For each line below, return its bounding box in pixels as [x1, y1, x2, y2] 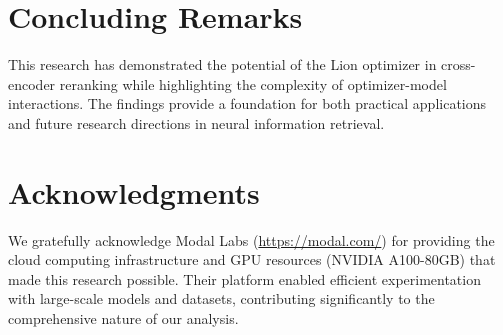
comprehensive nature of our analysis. [8, 308, 239, 328]
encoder [8, 73, 56, 94]
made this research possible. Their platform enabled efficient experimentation [8, 268, 481, 289]
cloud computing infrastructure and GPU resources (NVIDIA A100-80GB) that [8, 249, 496, 270]
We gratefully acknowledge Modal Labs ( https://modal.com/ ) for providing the [8, 229, 495, 250]
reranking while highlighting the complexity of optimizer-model [59, 73, 447, 94]
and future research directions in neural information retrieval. [8, 112, 385, 133]
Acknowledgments [8, 171, 260, 212]
